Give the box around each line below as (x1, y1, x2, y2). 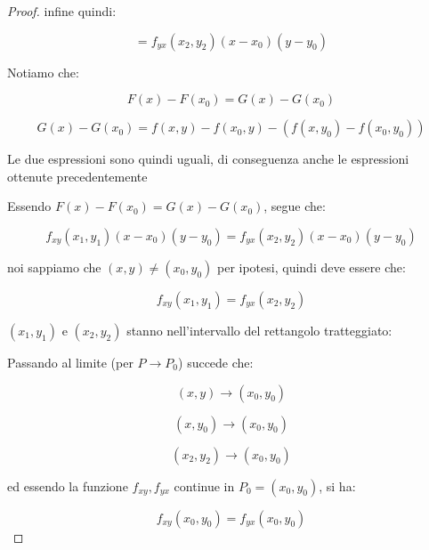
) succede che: (178, 352, 254, 371)
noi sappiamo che (7, 257, 101, 276)
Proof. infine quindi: (7, 2, 117, 20)
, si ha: (319, 476, 356, 495)
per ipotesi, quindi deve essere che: (217, 257, 406, 276)
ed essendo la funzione (7, 476, 128, 495)
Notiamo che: (7, 62, 79, 81)
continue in (174, 476, 235, 495)
